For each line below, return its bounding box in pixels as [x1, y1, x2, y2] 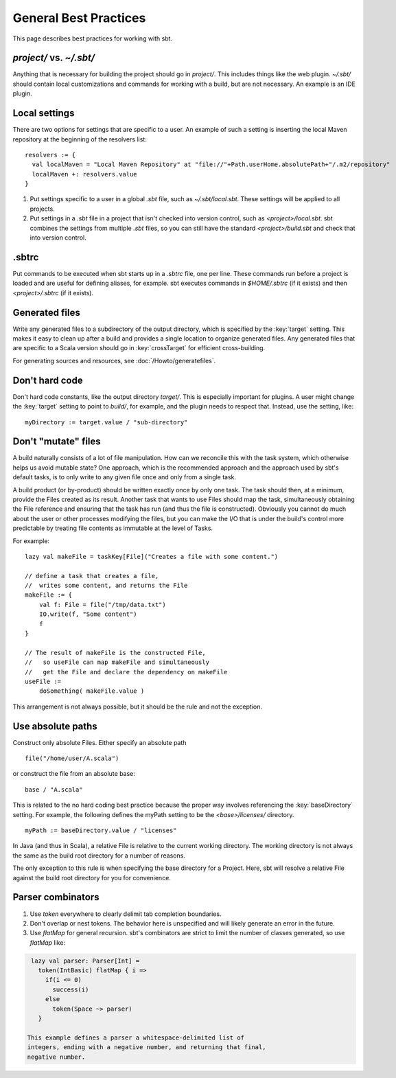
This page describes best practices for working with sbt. [12, 34, 173, 43]
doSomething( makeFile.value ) [38, 687, 145, 695]
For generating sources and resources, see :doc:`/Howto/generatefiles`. [12, 356, 216, 365]
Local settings [12, 107, 75, 119]
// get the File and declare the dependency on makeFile [25, 668, 228, 676]
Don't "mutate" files [12, 436, 101, 448]
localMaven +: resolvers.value [32, 170, 137, 178]
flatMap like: [30, 938, 65, 947]
